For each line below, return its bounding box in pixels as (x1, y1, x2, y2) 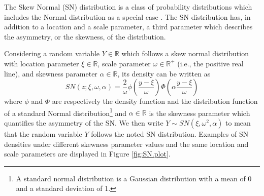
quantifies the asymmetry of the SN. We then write (4, 117, 163, 128)
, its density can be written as (117, 68, 211, 79)
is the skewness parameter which (149, 107, 250, 118)
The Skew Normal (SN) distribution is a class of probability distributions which (4, 2, 252, 12)
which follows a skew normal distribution (121, 48, 249, 59)
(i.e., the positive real (177, 58, 244, 68)
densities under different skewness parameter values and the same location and (4, 138, 249, 149)
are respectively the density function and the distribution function (52, 96, 258, 106)
